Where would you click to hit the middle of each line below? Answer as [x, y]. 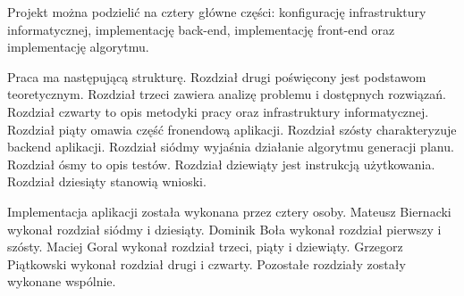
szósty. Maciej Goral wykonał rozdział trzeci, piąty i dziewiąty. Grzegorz [205, 247]
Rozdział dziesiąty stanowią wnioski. [107, 181]
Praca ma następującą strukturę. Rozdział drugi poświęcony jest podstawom [217, 76]
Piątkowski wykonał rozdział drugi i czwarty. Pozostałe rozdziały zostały [207, 263]
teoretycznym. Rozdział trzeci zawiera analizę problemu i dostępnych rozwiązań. [227, 94]
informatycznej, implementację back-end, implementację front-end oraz [201, 29]
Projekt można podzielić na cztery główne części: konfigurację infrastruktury [217, 12]
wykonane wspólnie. [62, 281]
